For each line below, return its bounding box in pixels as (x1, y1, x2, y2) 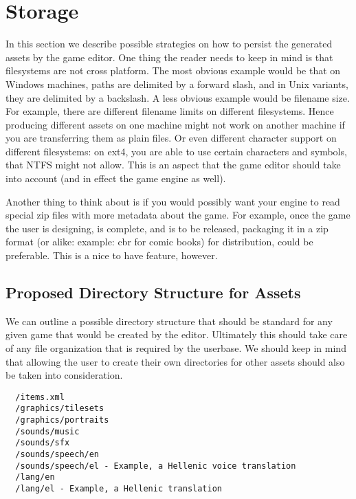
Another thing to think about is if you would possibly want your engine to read (5, 194, 340, 208)
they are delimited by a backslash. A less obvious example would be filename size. (5, 90, 350, 104)
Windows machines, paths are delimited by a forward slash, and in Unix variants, (5, 76, 348, 91)
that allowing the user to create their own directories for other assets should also (5, 354, 345, 368)
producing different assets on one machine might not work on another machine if (5, 117, 345, 131)
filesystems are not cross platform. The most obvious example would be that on (5, 63, 341, 78)
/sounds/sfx (15, 438, 70, 448)
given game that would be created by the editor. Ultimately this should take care (5, 327, 348, 342)
